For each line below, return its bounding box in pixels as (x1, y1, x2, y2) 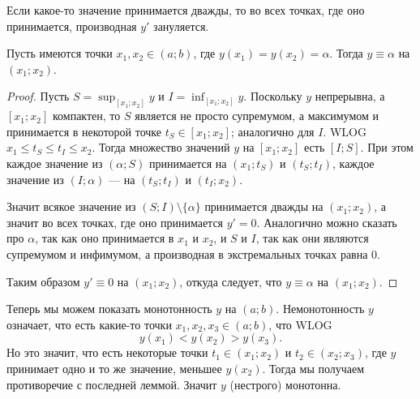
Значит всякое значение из (6, 198, 136, 215)
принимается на (149, 155, 227, 172)
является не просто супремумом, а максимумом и (135, 107, 379, 124)
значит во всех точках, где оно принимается (6, 213, 224, 230)
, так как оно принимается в (35, 230, 174, 247)
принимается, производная (6, 17, 137, 34)
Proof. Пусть (6, 88, 70, 105)
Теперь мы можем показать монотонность (6, 300, 212, 317)
